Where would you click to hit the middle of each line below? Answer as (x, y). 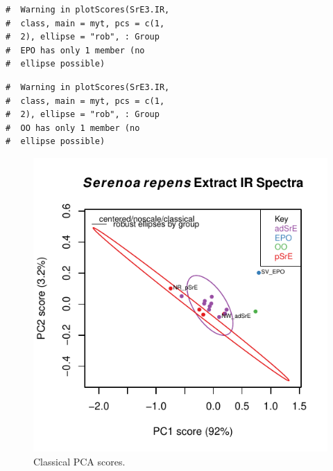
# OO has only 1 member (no (73, 128)
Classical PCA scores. (79, 461)
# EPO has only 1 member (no (75, 50)
